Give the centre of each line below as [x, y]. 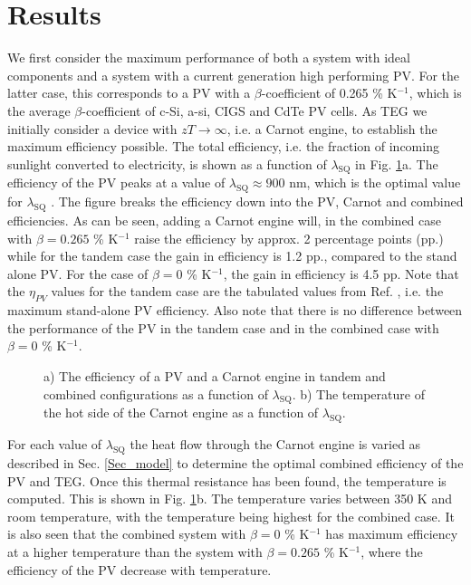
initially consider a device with [92, 128]
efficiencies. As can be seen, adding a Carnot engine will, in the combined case [225, 221]
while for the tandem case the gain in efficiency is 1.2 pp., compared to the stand [232, 256]
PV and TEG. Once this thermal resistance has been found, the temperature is [227, 480]
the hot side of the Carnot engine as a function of [181, 412]
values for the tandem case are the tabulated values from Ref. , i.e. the [247, 291]
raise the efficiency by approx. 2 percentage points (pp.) [289, 238]
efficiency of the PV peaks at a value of [116, 182]
